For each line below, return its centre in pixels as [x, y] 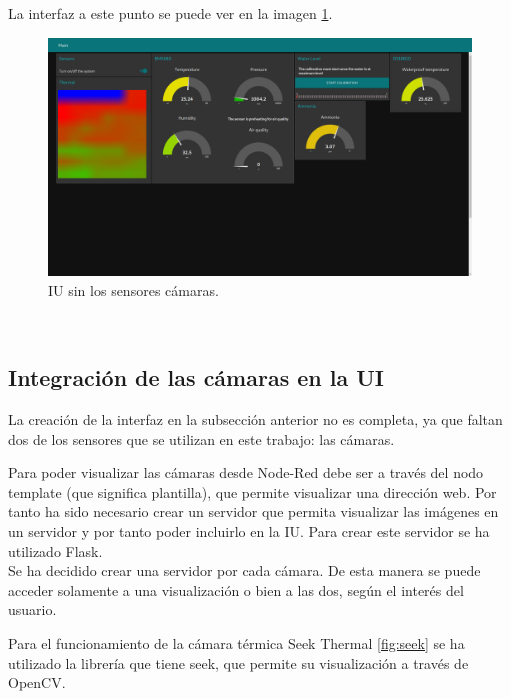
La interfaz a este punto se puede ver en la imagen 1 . [170, 13]
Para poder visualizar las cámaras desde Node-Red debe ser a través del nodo [246, 472]
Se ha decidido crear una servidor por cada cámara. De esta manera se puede [244, 570]
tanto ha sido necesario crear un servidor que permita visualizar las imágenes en [253, 511]
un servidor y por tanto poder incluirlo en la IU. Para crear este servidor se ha [249, 531]
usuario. [32, 609]
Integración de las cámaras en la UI [196, 377]
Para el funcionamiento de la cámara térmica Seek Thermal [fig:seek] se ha [236, 643]
